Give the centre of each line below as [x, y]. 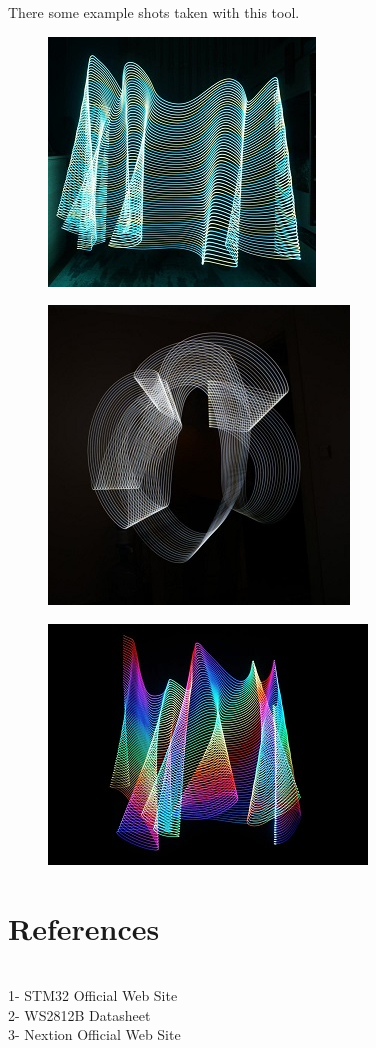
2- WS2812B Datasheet [79, 1014]
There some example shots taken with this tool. [154, 12]
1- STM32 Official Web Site [93, 995]
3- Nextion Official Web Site [94, 1034]
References [84, 927]
